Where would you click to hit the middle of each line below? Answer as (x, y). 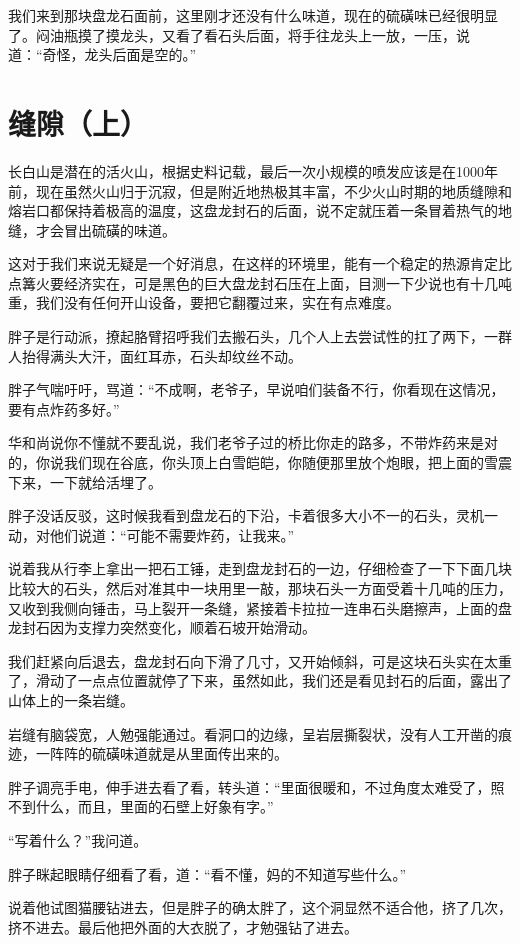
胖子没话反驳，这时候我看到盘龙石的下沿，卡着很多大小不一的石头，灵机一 (253, 515)
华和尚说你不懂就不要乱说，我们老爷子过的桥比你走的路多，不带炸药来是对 (253, 442)
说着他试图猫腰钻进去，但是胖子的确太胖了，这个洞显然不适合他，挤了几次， (260, 907)
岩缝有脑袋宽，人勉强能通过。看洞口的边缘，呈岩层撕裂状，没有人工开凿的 (253, 733)
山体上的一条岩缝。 (71, 699)
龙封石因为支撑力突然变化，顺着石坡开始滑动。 (162, 627)
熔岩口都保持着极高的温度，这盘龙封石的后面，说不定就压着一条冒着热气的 (253, 210)
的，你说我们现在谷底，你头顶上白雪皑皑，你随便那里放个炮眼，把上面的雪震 (260, 462)
